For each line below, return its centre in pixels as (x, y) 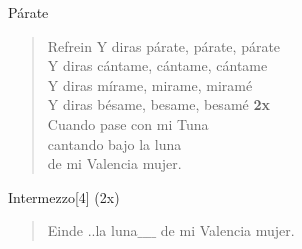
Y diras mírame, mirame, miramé (150, 84)
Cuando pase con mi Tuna (128, 123)
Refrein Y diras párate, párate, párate (164, 45)
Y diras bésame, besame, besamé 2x (158, 104)
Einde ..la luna (92, 230)
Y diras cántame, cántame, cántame (157, 65)
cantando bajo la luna (114, 143)
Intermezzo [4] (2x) (64, 196)
